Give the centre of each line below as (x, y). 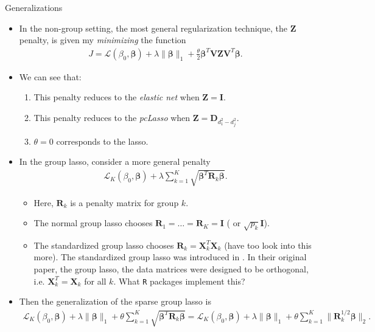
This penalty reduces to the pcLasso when (112, 117)
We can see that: (50, 76)
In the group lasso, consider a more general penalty (115, 161)
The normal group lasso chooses (93, 223)
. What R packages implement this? (179, 281)
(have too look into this (268, 245)
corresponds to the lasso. (102, 141)
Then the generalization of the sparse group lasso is (115, 301)
